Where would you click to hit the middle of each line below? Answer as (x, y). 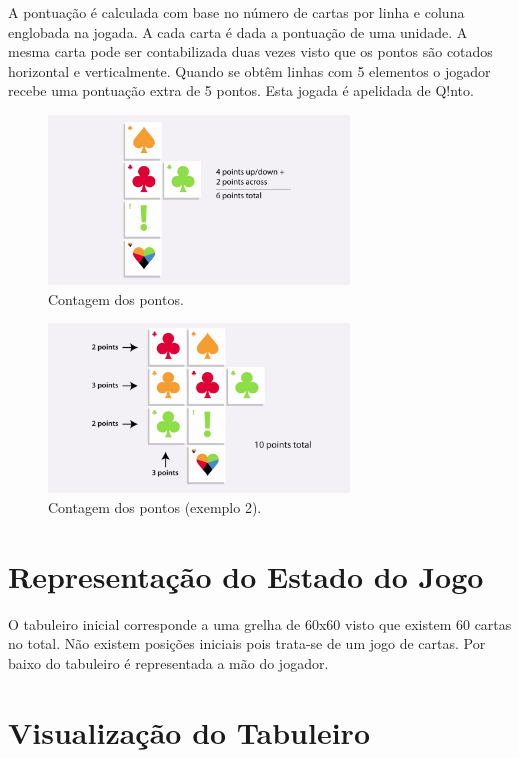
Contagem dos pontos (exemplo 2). (155, 506)
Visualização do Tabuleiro (189, 731)
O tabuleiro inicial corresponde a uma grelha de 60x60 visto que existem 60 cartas (260, 623)
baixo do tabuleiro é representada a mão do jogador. (168, 662)
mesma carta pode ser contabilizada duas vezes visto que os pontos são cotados (250, 51)
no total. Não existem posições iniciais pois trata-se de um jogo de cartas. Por (247, 643)
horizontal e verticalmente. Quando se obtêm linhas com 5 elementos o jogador (249, 70)
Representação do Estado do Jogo (246, 575)
